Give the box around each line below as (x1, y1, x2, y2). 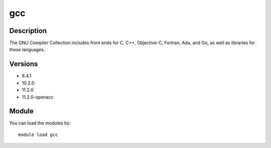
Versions (9, 60, 38, 68)
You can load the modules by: (9, 120, 71, 126)
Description (9, 26, 47, 35)
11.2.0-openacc (22, 94, 54, 100)
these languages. (9, 46, 45, 52)
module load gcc (18, 131, 58, 137)
